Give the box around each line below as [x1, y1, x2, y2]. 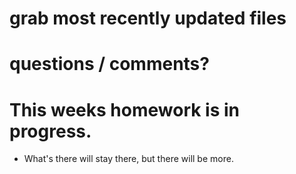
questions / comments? [9, 53, 210, 76]
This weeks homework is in [9, 98, 241, 121]
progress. [9, 120, 92, 142]
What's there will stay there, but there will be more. [23, 153, 234, 165]
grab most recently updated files [9, 7, 287, 30]
